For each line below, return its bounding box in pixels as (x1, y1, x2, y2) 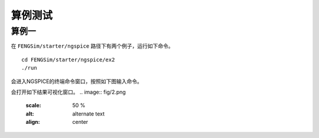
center (72, 119, 89, 126)
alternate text (72, 110, 105, 117)
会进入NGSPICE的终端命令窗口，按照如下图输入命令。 (11, 77, 143, 85)
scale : (25, 102, 41, 109)
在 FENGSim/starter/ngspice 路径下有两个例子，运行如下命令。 (11, 42, 174, 50)
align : (25, 119, 40, 126)
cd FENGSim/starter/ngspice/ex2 (21, 56, 115, 63)
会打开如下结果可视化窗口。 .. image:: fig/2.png (11, 88, 126, 96)
